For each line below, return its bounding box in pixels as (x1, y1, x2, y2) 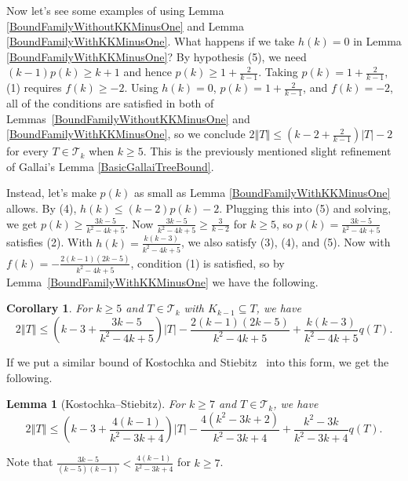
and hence (123, 64, 172, 80)
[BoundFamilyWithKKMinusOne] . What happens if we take (6, 33, 295, 49)
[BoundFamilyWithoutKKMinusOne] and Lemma (6, 17, 244, 34)
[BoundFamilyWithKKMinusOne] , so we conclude (6, 126, 246, 142)
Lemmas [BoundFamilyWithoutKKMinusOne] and (6, 110, 250, 126)
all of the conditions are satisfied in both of (6, 95, 214, 111)
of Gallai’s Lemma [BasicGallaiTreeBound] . (6, 158, 214, 174)
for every (6, 143, 49, 159)
